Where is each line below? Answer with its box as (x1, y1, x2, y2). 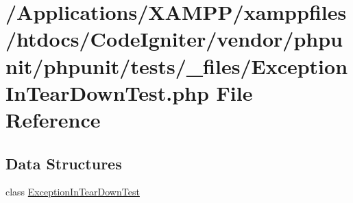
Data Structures (5, 152, 122, 174)
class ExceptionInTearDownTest (5, 184, 140, 199)
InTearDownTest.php (5, 78, 209, 106)
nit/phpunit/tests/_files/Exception (5, 51, 348, 80)
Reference (5, 105, 101, 133)
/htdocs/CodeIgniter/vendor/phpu (5, 25, 343, 53)
